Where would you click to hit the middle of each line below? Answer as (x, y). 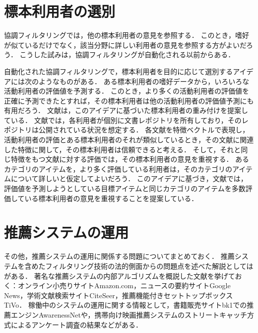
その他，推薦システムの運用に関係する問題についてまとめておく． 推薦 (119, 256)
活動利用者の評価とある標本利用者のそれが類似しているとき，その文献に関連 (129, 140)
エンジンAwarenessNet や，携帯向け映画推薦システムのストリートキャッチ (129, 314)
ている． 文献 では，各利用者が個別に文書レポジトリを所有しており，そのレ (126, 120)
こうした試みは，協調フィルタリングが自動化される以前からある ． (127, 55)
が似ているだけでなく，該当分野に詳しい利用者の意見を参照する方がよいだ (125, 45)
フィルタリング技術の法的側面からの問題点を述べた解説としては (149, 266)
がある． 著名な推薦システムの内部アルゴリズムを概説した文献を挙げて (120, 276)
